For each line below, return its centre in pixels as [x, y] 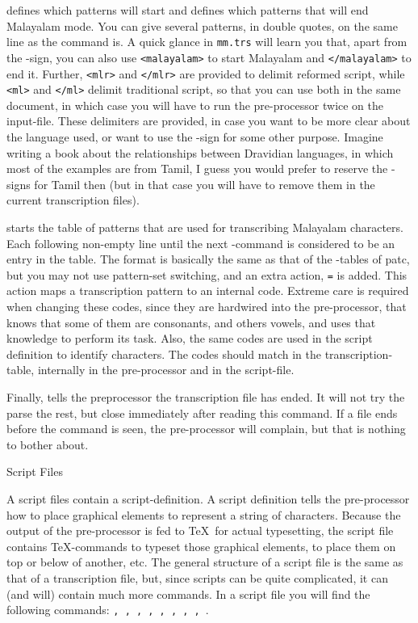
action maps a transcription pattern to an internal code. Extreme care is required [208, 290]
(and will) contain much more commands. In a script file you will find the [188, 594]
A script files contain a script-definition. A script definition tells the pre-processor [208, 498]
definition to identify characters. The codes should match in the [164, 354]
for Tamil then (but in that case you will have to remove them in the [205, 184]
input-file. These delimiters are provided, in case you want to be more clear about [209, 121]
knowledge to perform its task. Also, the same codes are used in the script [190, 338]
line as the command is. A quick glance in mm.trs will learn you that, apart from [207, 42]
